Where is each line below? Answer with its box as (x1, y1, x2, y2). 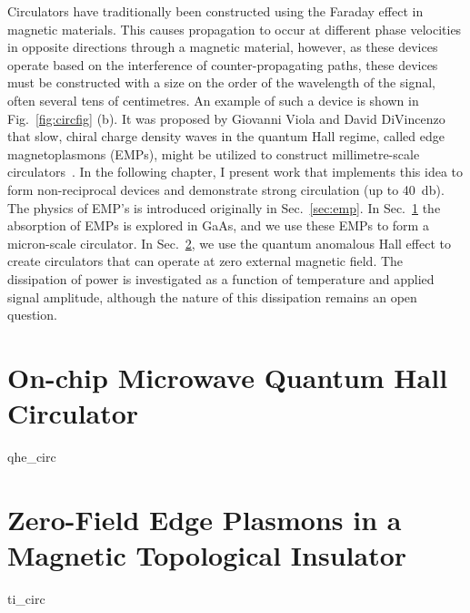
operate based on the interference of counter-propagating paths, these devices (7, 55, 438, 74)
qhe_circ (7, 447, 56, 465)
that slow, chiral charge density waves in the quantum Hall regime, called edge (7, 127, 445, 146)
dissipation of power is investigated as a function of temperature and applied (7, 269, 435, 288)
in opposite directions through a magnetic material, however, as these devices (7, 37, 438, 56)
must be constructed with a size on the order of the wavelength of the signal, (7, 73, 435, 92)
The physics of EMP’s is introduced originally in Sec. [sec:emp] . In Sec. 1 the (7, 198, 441, 217)
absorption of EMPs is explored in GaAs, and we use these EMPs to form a (7, 216, 429, 235)
